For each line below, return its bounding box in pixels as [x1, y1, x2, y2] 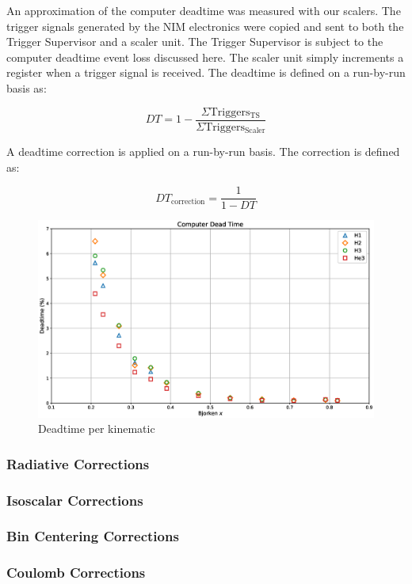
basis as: [6, 79, 47, 96]
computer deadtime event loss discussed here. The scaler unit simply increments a [6, 48, 404, 65]
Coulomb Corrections [6, 563, 146, 582]
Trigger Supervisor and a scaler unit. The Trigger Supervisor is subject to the [6, 33, 383, 50]
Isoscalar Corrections [6, 490, 143, 510]
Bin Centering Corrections [6, 526, 179, 546]
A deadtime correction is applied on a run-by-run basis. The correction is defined [6, 143, 400, 160]
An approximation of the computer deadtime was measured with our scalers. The [6, 2, 401, 18]
